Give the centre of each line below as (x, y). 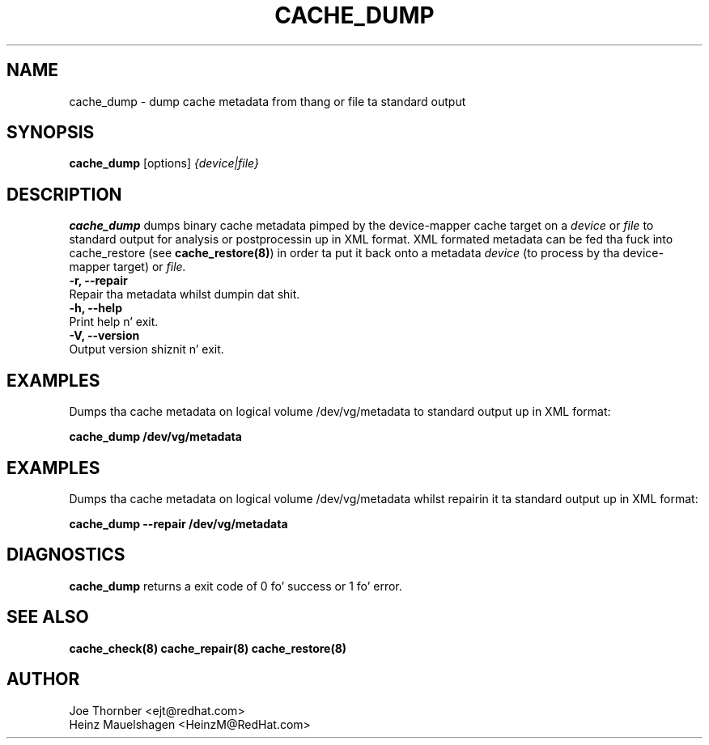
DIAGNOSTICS (66, 555)
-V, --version (104, 336)
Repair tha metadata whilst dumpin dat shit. (185, 294)
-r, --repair (98, 281)
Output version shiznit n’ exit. (146, 349)
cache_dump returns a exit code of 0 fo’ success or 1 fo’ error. (236, 586)
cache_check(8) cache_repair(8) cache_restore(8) (208, 648)
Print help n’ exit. (114, 322)
